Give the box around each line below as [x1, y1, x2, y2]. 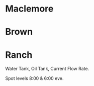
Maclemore [5, 3, 54, 15]
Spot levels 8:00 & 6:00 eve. [5, 75, 64, 81]
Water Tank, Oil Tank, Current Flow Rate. [5, 66, 89, 72]
